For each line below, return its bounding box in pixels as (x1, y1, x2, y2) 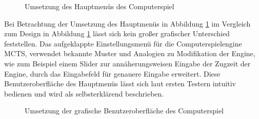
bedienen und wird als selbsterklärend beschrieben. (4, 88, 164, 99)
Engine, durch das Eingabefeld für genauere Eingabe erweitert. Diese (4, 68, 221, 79)
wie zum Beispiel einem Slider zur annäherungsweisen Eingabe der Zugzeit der (4, 58, 251, 68)
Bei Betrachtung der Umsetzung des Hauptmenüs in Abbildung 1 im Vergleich (4, 18, 251, 29)
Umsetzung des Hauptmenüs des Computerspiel (25, 1, 174, 11)
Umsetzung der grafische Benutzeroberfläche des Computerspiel (25, 105, 224, 116)
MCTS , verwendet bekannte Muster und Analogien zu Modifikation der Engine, (4, 48, 255, 59)
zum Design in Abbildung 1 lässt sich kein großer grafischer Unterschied (4, 28, 230, 39)
